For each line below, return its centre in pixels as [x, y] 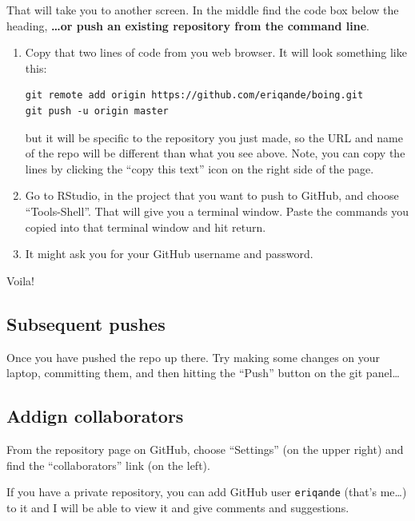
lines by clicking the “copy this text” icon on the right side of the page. [200, 168]
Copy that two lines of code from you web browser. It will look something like [216, 52]
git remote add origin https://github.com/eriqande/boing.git [194, 95]
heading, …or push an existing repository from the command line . [188, 25]
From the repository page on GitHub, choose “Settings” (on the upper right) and [205, 449]
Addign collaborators [95, 416]
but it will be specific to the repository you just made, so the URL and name [214, 137]
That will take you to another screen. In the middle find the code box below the [203, 10]
